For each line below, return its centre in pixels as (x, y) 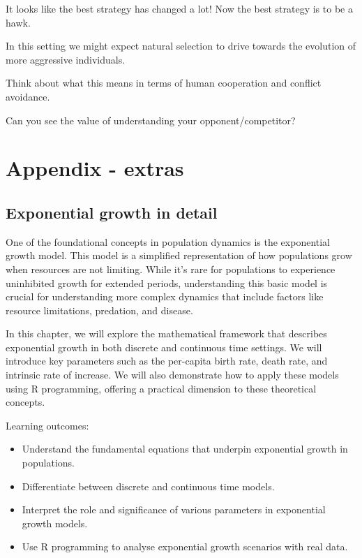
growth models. (55, 523)
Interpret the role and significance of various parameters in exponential (174, 509)
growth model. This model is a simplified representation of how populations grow (179, 255)
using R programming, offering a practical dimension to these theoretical (161, 388)
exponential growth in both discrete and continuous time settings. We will (164, 347)
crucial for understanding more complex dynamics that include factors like (165, 296)
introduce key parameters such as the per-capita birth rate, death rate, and (167, 361)
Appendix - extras (95, 168)
